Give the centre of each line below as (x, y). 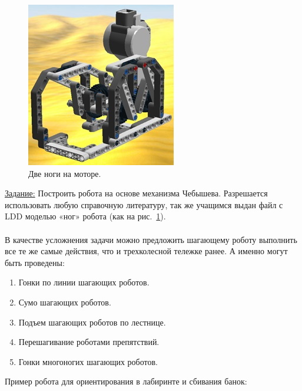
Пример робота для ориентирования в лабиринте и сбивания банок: (126, 381)
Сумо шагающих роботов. (65, 302)
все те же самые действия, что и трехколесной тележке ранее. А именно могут (146, 251)
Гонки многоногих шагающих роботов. (88, 361)
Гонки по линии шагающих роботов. (84, 282)
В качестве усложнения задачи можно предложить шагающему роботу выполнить (151, 239)
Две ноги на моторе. (65, 173)
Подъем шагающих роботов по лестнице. (92, 322)
